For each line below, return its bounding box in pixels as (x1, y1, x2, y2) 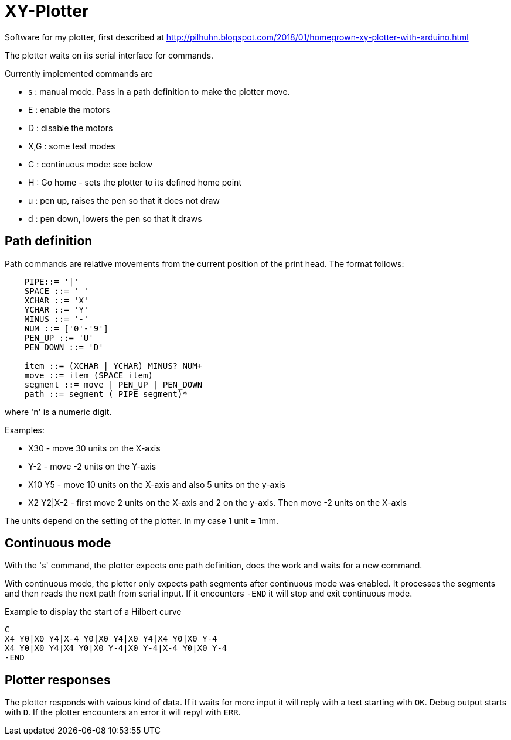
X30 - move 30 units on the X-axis (28, 443, 161, 453)
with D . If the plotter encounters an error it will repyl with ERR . (5, 707, 241, 718)
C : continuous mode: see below (28, 159, 153, 169)
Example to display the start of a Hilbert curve (5, 607, 182, 617)
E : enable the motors (28, 104, 110, 115)
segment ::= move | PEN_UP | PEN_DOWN (24, 379, 203, 389)
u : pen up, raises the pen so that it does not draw (28, 195, 220, 205)
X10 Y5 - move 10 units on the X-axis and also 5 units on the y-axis (28, 479, 285, 489)
